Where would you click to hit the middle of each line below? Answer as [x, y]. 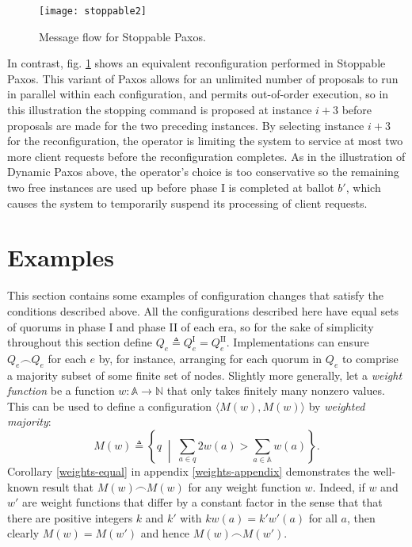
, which [363, 187]
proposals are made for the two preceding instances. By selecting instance [186, 125]
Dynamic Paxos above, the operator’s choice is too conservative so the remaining [203, 172]
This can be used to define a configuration [110, 405]
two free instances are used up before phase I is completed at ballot [171, 187]
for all [323, 517]
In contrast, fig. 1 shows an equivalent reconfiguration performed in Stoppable [196, 63]
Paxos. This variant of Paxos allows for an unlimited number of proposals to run [203, 78]
